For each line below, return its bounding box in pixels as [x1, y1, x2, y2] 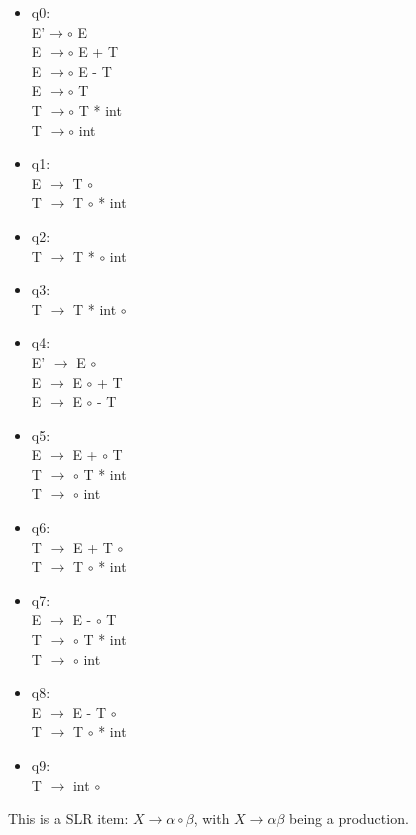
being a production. [288, 808, 409, 829]
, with [193, 808, 230, 829]
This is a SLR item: [8, 808, 129, 829]
